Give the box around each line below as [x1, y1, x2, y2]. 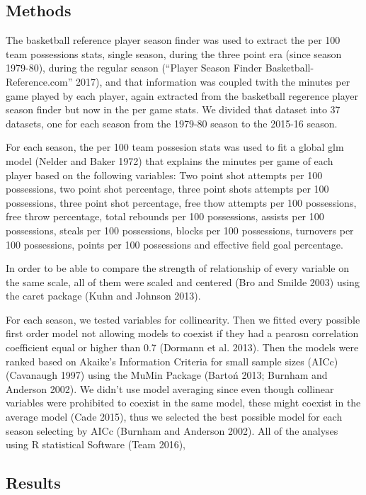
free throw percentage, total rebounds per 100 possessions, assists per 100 [6, 209, 324, 224]
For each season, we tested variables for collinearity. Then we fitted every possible [6, 312, 360, 326]
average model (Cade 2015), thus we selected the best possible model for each [6, 409, 343, 424]
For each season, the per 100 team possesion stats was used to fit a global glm [6, 140, 344, 154]
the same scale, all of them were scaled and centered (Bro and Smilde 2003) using [6, 274, 360, 289]
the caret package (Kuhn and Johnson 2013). [6, 288, 201, 303]
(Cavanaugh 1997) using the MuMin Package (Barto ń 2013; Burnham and [6, 368, 328, 382]
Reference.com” [6, 74, 73, 89]
